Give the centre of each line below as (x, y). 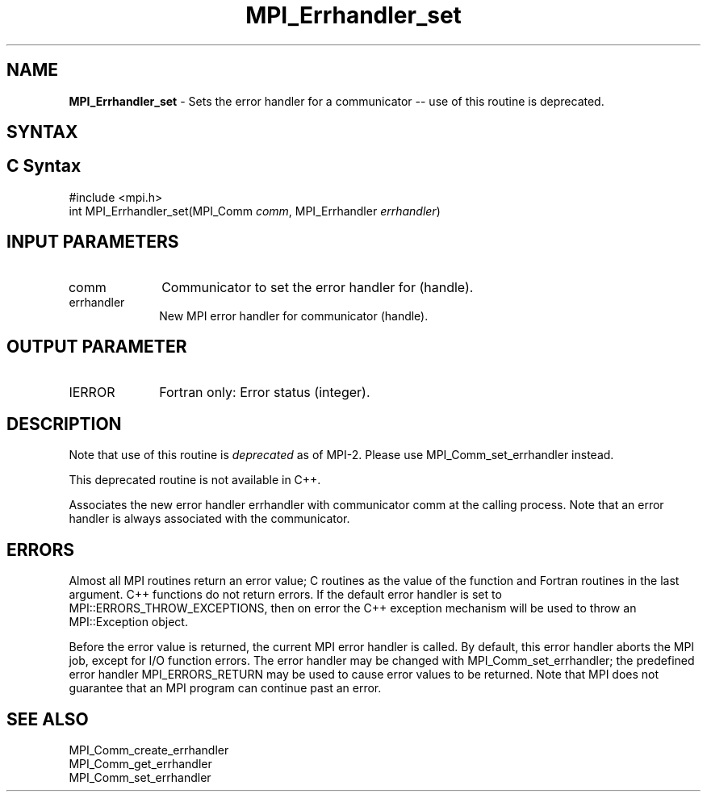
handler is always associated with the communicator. (209, 519)
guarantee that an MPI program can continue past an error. (225, 688)
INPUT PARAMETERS (93, 242)
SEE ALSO (48, 719)
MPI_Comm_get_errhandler (140, 764)
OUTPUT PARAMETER (97, 347)
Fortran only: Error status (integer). (265, 392)
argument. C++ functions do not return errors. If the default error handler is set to (285, 595)
